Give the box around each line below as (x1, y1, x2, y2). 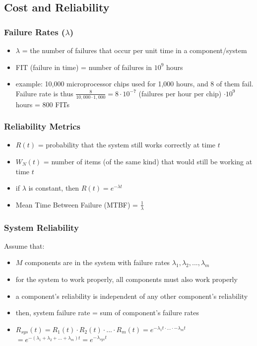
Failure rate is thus (15, 88, 73, 98)
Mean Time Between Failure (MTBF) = (15, 199, 138, 209)
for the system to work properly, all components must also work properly (15, 274, 238, 284)
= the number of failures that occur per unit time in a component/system (22, 45, 247, 55)
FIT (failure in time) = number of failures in (15, 62, 152, 72)
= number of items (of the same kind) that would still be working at (43, 156, 253, 167)
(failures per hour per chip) (138, 88, 222, 98)
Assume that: (4, 240, 45, 251)
